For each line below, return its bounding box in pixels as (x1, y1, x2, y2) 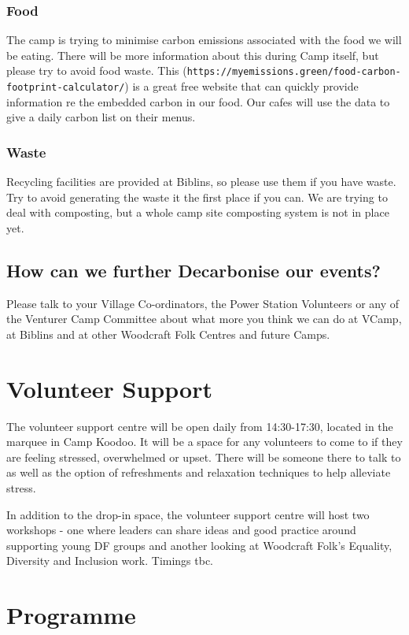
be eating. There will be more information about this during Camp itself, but (6, 46, 379, 63)
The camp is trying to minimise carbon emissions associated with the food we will (6, 32, 402, 48)
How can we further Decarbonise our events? (6, 258, 381, 282)
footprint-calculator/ (6, 82, 125, 94)
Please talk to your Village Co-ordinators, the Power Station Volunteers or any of (6, 295, 400, 311)
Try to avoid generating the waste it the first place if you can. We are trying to (6, 188, 388, 205)
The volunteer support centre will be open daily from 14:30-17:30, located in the (6, 418, 393, 434)
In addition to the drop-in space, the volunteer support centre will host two (6, 506, 370, 522)
